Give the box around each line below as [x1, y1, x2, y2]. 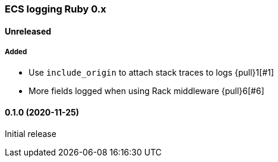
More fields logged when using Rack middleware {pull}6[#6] [29, 86, 264, 96]
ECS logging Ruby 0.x [5, 3, 106, 15]
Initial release [5, 128, 56, 139]
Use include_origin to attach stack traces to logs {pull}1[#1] [29, 67, 274, 78]
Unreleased [5, 26, 52, 36]
